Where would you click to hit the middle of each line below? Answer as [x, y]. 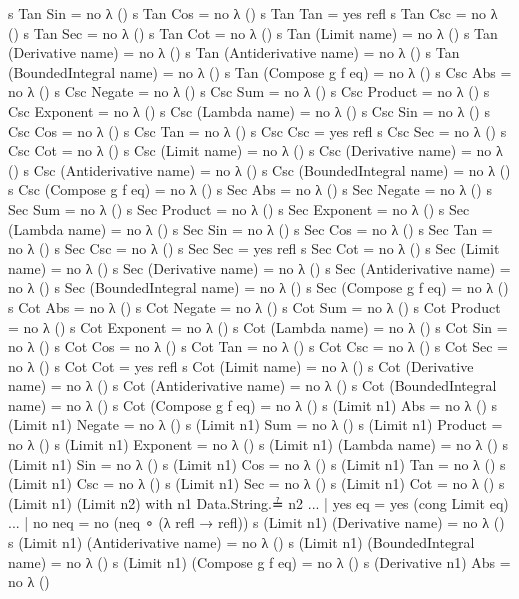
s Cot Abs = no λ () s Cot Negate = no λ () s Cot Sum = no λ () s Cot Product [254, 306]
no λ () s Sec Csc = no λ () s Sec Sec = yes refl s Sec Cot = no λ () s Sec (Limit [254, 248]
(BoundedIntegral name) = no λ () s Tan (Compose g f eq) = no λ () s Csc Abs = [260, 71]
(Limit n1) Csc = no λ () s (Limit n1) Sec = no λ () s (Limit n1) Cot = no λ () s [256, 483]
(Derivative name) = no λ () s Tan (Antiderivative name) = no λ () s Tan [234, 52]
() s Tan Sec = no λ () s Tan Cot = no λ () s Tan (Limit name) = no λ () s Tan [253, 32]
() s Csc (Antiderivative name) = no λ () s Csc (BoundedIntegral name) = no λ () [259, 169]
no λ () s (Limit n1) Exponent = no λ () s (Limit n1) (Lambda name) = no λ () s [258, 444]
